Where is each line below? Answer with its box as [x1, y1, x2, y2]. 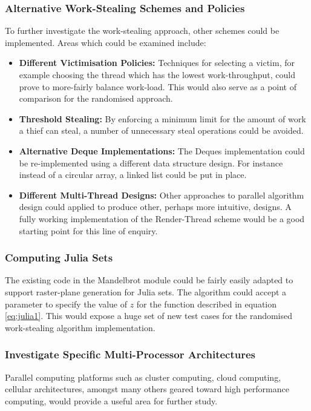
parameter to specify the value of [5, 297, 127, 310]
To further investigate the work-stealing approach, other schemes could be [5, 24, 280, 37]
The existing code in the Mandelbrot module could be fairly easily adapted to [5, 274, 293, 286]
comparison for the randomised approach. [19, 92, 173, 105]
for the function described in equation [136, 297, 277, 310]
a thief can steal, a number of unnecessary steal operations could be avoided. [19, 124, 304, 137]
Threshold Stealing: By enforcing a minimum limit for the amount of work [19, 112, 306, 125]
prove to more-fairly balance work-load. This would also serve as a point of [19, 80, 297, 93]
